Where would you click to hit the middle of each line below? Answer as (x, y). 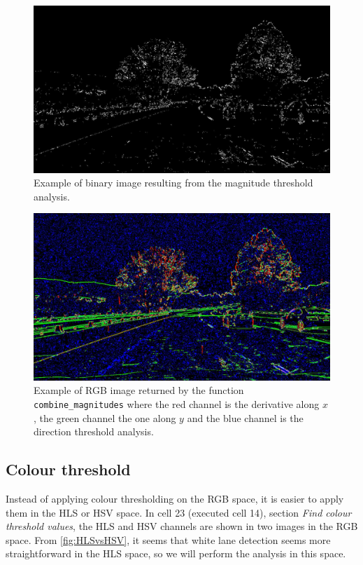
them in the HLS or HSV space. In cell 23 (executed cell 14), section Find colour (179, 512)
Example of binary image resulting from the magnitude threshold (173, 183)
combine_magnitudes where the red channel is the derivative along (177, 403)
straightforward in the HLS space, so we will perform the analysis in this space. (176, 553)
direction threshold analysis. (94, 431)
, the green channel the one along (105, 417)
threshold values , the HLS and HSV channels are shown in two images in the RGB (182, 526)
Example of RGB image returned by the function (139, 390)
